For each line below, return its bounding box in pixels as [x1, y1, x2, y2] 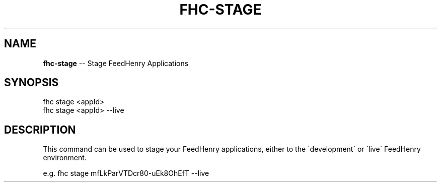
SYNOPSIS [4, 76, 59, 89]
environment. [43, 153, 87, 162]
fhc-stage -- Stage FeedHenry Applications [43, 58, 189, 68]
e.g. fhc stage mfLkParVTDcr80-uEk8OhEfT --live [43, 169, 209, 178]
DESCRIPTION [4, 123, 76, 136]
